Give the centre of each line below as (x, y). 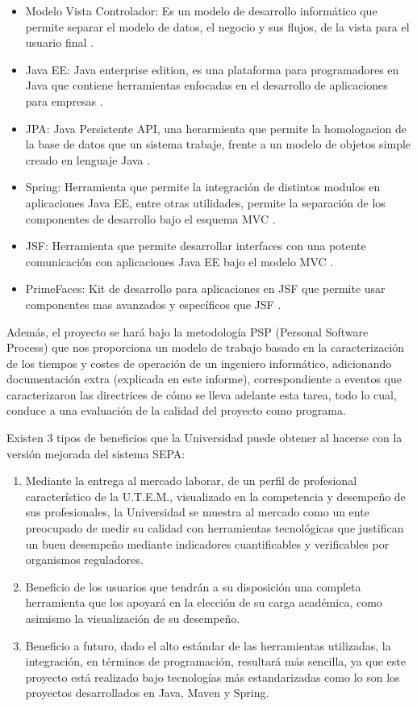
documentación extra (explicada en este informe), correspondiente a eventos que (204, 379)
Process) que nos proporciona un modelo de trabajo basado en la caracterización (206, 347)
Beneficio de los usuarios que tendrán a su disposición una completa (193, 586)
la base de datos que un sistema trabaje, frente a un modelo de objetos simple (218, 144)
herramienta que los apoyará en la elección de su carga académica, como (204, 602)
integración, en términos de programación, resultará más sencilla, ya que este (215, 661)
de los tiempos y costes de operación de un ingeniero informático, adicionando (199, 363)
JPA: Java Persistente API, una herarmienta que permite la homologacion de (216, 128)
